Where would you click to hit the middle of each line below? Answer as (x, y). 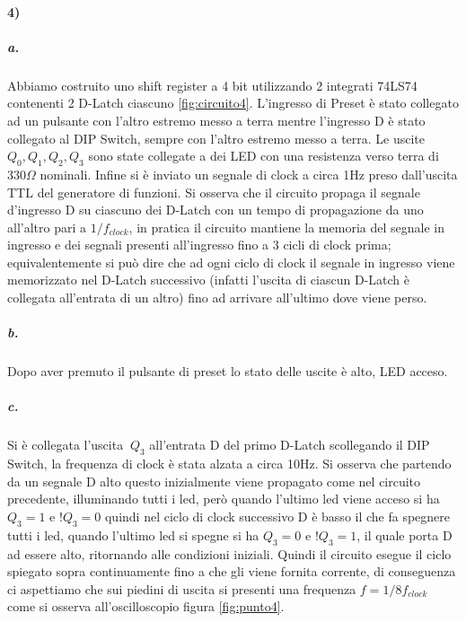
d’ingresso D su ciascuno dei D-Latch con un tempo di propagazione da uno (215, 210)
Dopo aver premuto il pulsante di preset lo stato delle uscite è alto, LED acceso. (228, 371)
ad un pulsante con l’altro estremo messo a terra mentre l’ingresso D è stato (216, 120)
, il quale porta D (404, 534)
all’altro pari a (47, 227)
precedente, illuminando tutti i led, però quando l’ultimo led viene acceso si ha (224, 499)
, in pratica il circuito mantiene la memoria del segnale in (286, 227)
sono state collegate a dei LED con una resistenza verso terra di (264, 156)
